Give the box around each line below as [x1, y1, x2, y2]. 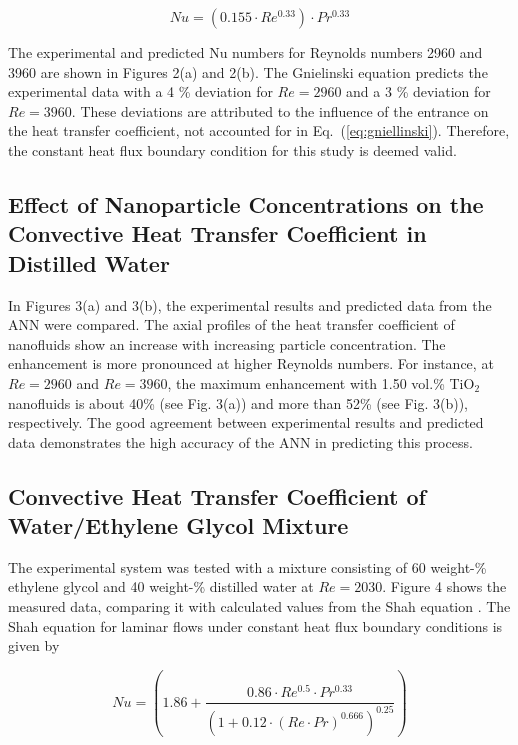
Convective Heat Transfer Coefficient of [8, 480, 426, 511]
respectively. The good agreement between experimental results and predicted [8, 412, 484, 433]
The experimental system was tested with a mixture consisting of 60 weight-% [8, 556, 487, 577]
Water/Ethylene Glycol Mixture [8, 510, 349, 541]
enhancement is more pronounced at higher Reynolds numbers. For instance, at [8, 353, 494, 374]
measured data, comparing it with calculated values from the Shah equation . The [8, 596, 511, 617]
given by [8, 635, 60, 656]
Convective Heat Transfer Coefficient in [8, 218, 427, 249]
